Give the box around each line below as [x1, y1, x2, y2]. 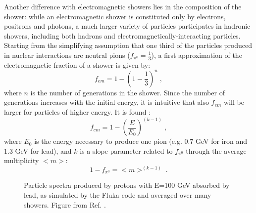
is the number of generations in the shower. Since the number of [30, 87, 225, 97]
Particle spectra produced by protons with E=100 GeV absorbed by [24, 180, 230, 190]
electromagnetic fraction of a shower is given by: [4, 59, 151, 70]
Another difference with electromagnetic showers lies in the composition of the [4, 1, 242, 11]
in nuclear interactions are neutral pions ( [4, 49, 130, 60]
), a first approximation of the [151, 49, 242, 60]
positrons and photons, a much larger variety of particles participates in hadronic [4, 21, 251, 31]
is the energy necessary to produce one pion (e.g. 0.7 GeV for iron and [34, 136, 248, 146]
